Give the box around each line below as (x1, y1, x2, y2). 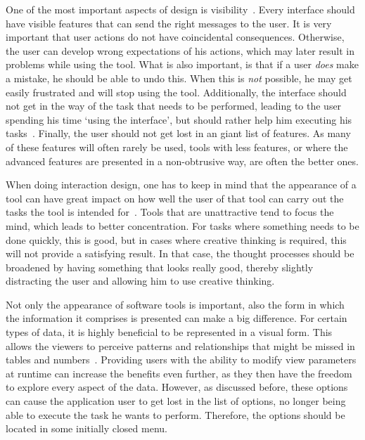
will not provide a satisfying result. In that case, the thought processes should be (6, 246, 354, 261)
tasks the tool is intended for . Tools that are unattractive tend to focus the (6, 205, 334, 219)
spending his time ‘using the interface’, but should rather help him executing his (6, 112, 352, 127)
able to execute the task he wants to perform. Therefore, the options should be (6, 407, 345, 422)
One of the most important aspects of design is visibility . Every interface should (6, 2, 355, 16)
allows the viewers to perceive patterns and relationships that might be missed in (6, 338, 355, 353)
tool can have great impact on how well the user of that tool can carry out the (6, 190, 344, 205)
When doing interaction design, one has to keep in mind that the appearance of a (6, 177, 357, 192)
